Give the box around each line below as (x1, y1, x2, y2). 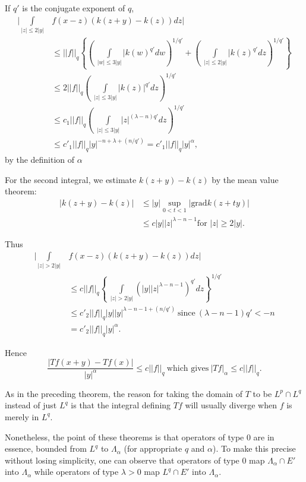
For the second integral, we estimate (5, 173, 137, 185)
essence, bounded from (5, 442, 87, 455)
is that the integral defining (71, 399, 171, 411)
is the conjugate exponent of (22, 2, 125, 14)
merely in (5, 410, 39, 423)
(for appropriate (124, 442, 182, 455)
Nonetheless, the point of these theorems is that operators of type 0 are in (5, 430, 275, 443)
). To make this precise (213, 442, 296, 455)
